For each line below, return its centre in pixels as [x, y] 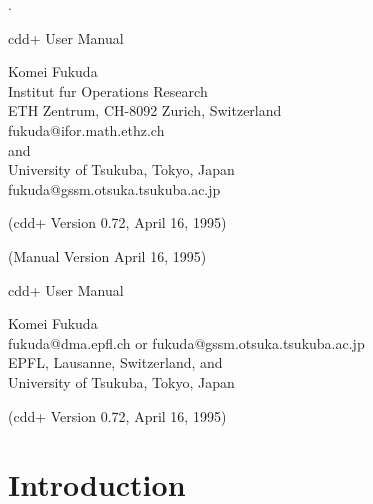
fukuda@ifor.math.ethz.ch [86, 129]
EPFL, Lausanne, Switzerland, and [115, 362]
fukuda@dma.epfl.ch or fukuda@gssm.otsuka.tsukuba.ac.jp [186, 342]
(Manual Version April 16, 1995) [107, 255]
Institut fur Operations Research [108, 90]
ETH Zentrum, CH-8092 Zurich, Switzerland [145, 110]
